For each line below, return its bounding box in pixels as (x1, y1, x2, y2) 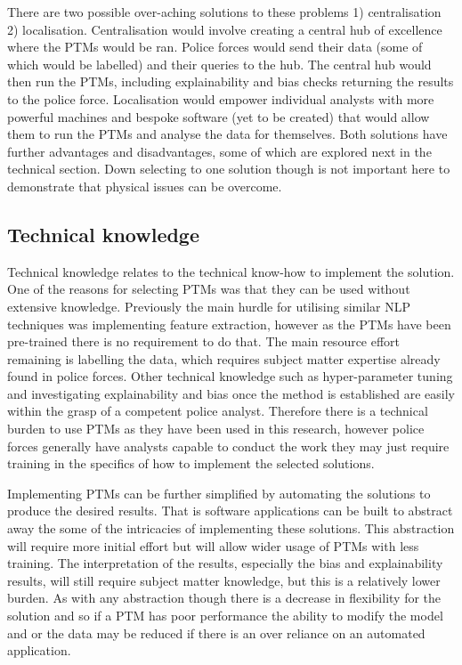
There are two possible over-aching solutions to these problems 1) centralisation (7, 3, 442, 20)
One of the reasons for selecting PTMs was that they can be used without (7, 280, 410, 298)
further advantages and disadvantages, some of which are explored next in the (7, 142, 432, 160)
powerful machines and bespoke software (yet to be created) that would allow (7, 107, 430, 126)
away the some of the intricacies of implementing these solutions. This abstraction (7, 519, 455, 538)
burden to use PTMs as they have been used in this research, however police (7, 419, 425, 438)
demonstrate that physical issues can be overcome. (7, 176, 282, 195)
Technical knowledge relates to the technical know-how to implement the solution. (7, 262, 455, 280)
